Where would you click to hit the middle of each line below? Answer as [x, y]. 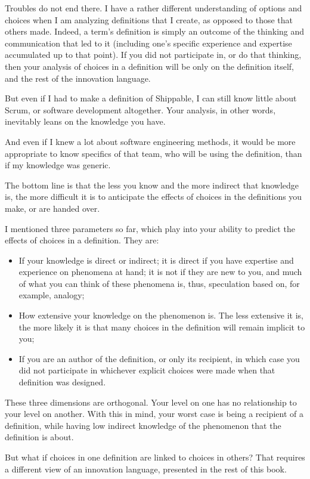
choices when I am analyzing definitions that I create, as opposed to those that [149, 19]
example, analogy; [52, 295]
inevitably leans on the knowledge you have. [85, 121]
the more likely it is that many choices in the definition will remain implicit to [162, 327]
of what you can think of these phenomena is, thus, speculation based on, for [159, 283]
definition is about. [39, 437]
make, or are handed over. [52, 208]
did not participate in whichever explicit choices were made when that [147, 370]
